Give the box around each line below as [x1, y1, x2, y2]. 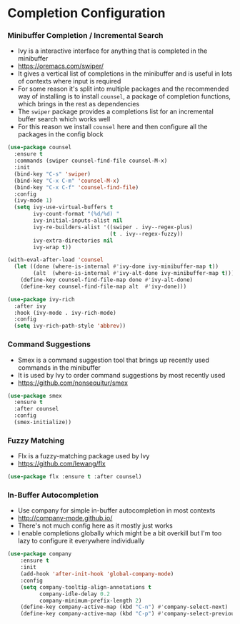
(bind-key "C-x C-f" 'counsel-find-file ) [14, 183, 139, 191]
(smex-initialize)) [14, 419, 72, 426]
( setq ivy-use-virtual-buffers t [14, 203, 114, 211]
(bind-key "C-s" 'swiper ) [14, 170, 91, 178]
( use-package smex [7, 392, 62, 399]
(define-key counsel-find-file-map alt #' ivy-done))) [20, 283, 187, 290]
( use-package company [7, 550, 72, 558]
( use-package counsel [7, 144, 72, 151]
